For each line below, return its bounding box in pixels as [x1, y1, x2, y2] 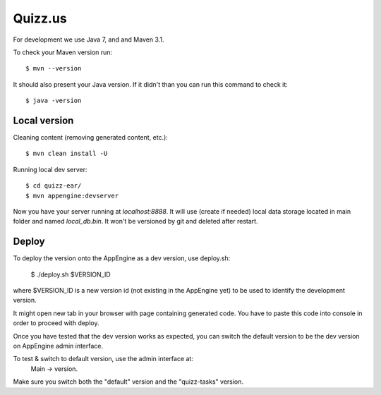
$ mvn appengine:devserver [25, 191, 119, 200]
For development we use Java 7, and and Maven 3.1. [13, 35, 165, 44]
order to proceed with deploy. [13, 319, 99, 327]
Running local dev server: [13, 165, 87, 174]
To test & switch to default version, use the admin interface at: [13, 355, 193, 363]
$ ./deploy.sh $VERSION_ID [30, 270, 111, 279]
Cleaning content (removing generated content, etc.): [13, 133, 169, 142]
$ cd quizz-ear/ [25, 182, 82, 190]
